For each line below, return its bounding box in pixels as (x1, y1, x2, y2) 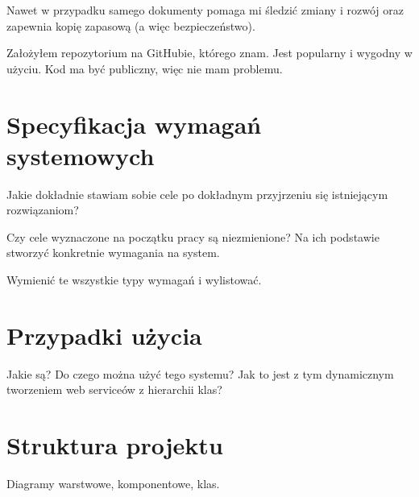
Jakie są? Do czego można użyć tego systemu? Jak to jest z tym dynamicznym (6, 365, 394, 382)
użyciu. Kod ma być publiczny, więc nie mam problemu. (6, 60, 283, 77)
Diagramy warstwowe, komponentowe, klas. (6, 475, 220, 492)
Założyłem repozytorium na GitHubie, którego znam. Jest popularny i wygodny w (6, 44, 413, 61)
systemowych (6, 139, 155, 172)
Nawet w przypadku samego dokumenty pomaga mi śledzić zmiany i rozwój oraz (6, 2, 404, 18)
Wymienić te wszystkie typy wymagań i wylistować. (6, 271, 262, 288)
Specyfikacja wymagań (6, 107, 262, 140)
